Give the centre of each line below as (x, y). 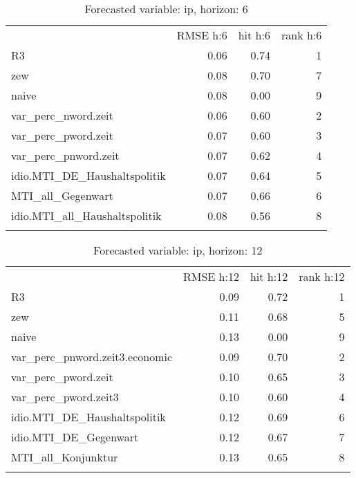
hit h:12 (269, 276)
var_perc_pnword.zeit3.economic (92, 357)
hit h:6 (254, 35)
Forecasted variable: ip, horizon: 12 (178, 250)
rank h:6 (301, 35)
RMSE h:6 (202, 35)
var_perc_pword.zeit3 (65, 397)
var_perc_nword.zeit (62, 115)
